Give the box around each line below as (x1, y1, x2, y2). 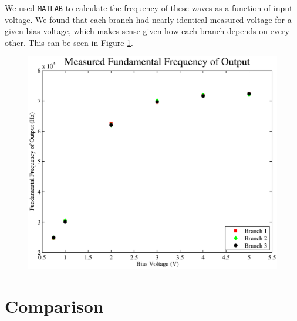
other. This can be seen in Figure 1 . (5, 36, 133, 48)
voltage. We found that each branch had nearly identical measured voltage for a (5, 13, 292, 25)
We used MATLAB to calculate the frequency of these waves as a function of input (5, 2, 293, 14)
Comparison (5, 293, 104, 317)
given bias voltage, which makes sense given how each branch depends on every (5, 25, 289, 37)
